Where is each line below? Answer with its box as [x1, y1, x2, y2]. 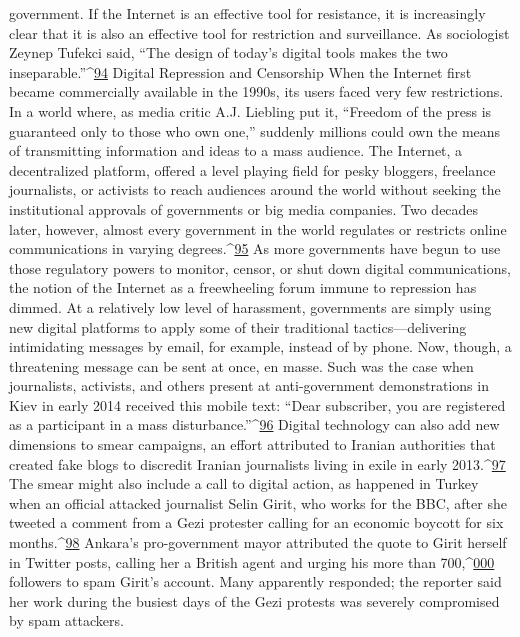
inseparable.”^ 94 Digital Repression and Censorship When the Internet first [9, 61, 472, 82]
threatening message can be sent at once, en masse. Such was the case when [9, 355, 474, 376]
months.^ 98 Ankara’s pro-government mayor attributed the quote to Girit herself [9, 532, 507, 553]
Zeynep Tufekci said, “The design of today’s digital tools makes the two [9, 42, 448, 63]
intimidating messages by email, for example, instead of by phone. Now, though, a [9, 336, 512, 357]
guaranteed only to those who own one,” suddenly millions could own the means [9, 120, 501, 141]
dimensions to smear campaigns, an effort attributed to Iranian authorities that [9, 434, 496, 455]
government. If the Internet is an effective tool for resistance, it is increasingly [9, 3, 486, 23]
